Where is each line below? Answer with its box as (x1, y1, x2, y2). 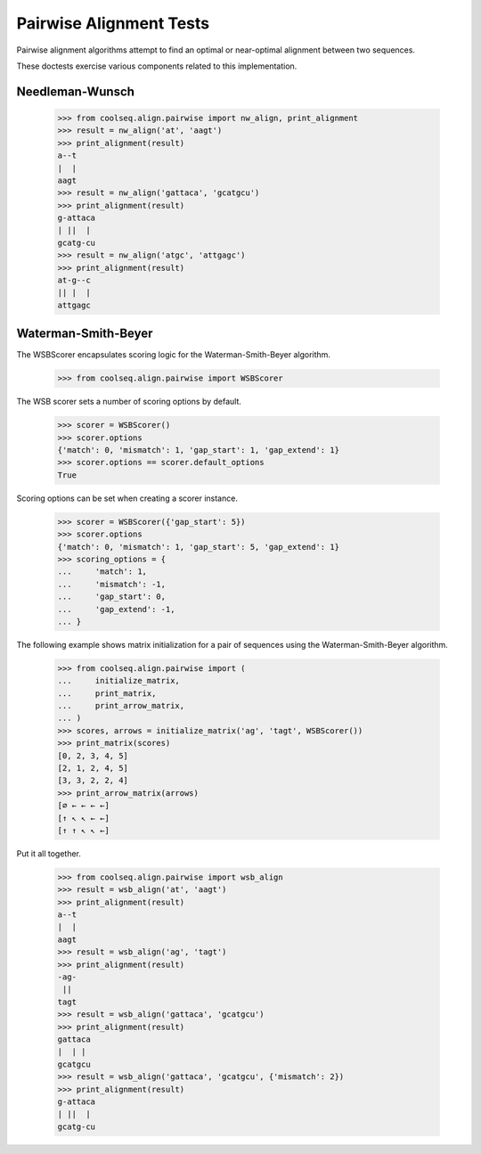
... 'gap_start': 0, (57, 592, 167, 602)
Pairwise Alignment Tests (16, 13, 209, 33)
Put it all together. (16, 847, 82, 859)
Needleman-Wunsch (16, 84, 135, 99)
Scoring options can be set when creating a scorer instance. (16, 493, 238, 503)
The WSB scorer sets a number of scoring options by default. (16, 397, 242, 407)
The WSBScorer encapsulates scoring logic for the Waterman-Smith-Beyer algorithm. (16, 349, 331, 360)
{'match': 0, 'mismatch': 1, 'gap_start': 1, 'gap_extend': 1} (57, 446, 340, 455)
